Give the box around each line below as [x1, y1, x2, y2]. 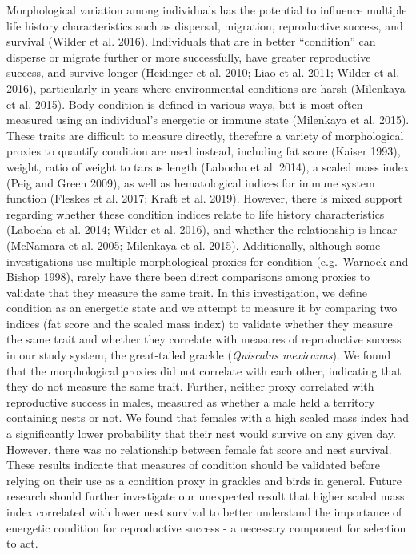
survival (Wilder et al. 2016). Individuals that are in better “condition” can [6, 33, 376, 50]
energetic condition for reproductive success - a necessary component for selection [6, 519, 406, 536]
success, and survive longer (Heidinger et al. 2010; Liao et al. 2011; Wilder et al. [6, 64, 400, 81]
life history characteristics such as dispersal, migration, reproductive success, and [6, 17, 403, 34]
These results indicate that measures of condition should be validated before [6, 456, 380, 473]
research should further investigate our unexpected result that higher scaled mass [6, 488, 405, 504]
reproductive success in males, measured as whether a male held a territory [6, 393, 375, 410]
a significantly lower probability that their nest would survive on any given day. [6, 425, 396, 442]
